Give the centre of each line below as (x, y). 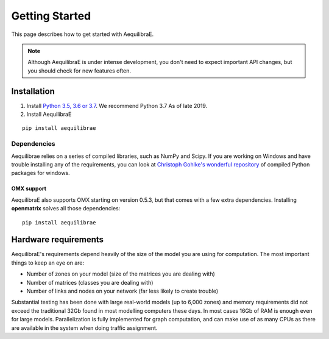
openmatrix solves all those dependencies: (66, 209)
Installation (33, 91)
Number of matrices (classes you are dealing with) (90, 282)
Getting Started (51, 16)
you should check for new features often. (79, 71)
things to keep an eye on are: (48, 263)
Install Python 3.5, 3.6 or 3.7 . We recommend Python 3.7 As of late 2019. (117, 105)
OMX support (29, 188)
